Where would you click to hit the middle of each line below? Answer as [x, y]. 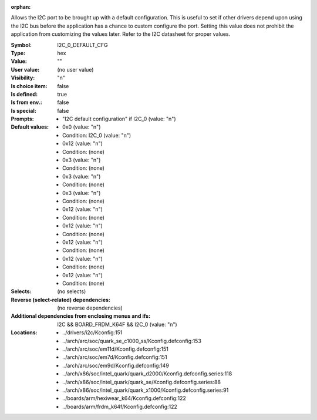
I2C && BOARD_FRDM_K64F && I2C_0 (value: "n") [117, 324]
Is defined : [24, 94]
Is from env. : [26, 102]
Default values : [30, 127]
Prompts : [23, 119]
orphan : [21, 7]
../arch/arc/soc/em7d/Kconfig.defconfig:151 [115, 357]
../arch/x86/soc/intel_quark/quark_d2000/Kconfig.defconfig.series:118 [147, 374]
